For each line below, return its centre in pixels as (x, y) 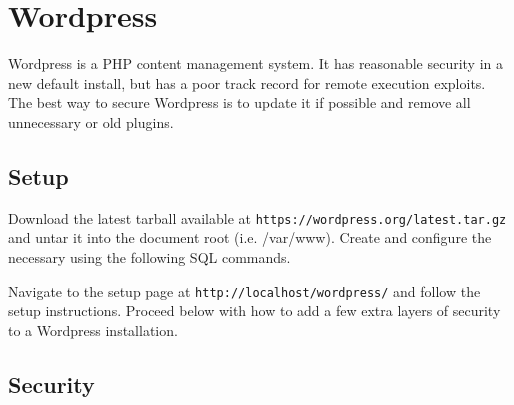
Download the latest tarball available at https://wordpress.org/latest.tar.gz (257, 217)
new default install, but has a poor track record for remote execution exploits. (247, 82)
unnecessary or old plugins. (91, 121)
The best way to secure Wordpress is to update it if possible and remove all (239, 102)
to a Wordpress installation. (93, 329)
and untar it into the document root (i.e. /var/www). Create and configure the (250, 237)
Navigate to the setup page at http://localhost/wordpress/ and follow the (244, 290)
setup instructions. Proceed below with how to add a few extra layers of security (254, 310)
